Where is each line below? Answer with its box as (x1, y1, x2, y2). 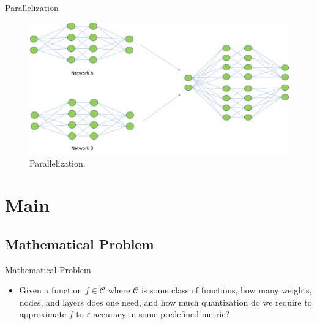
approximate (19, 307, 67, 320)
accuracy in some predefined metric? (93, 307, 230, 320)
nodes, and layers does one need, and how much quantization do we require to (19, 295, 312, 308)
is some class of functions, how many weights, (141, 284, 312, 296)
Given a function (19, 284, 83, 296)
